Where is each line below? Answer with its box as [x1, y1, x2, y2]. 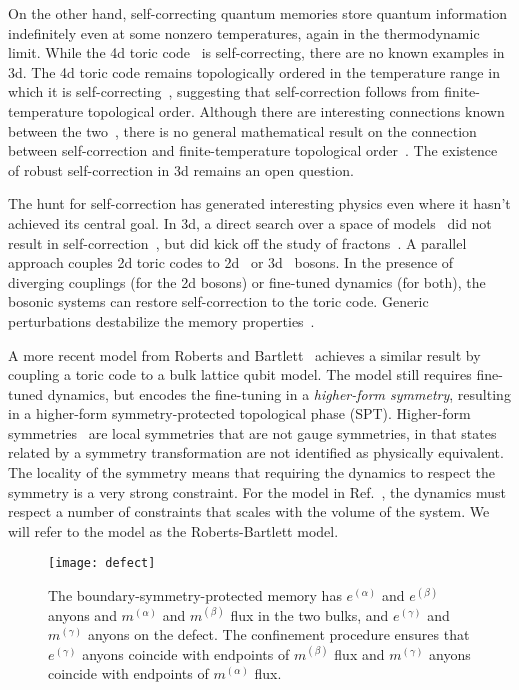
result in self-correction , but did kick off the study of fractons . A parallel [8, 232, 467, 253]
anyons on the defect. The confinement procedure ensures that [87, 624, 470, 645]
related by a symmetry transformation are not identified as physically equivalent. [8, 442, 504, 463]
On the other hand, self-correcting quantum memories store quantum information [8, 3, 508, 23]
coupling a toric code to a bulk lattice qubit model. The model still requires [8, 364, 472, 385]
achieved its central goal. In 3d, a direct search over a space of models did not [8, 212, 492, 233]
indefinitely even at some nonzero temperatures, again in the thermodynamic [8, 22, 480, 43]
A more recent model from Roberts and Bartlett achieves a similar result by [8, 344, 481, 365]
